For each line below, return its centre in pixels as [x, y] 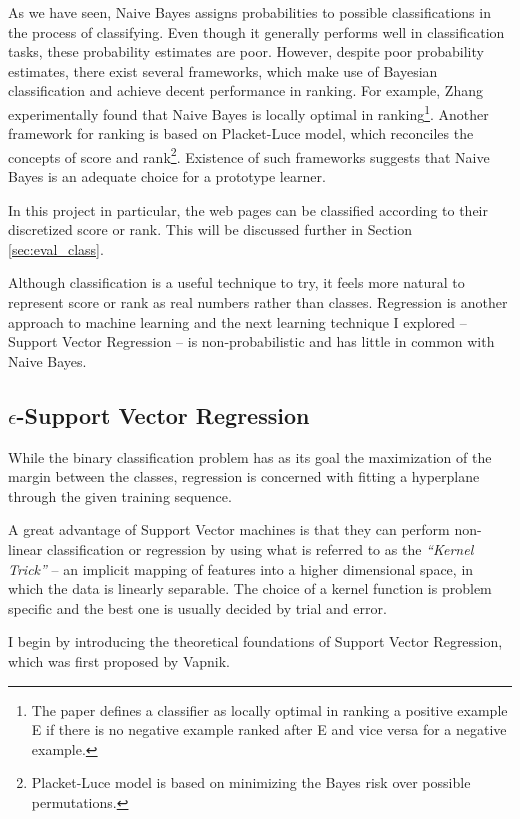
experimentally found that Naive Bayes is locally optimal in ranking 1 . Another [248, 112]
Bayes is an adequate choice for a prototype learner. [167, 176]
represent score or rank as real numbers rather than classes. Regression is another [258, 302]
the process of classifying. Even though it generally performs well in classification [256, 31]
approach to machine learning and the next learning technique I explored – [237, 321]
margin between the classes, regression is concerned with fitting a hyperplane [244, 476]
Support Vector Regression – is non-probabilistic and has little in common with [251, 341]
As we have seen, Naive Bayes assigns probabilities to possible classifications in [249, 12]
